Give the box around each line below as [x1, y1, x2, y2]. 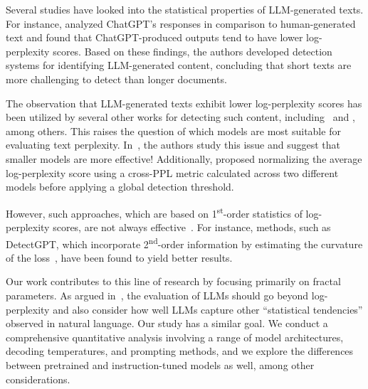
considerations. [6, 371, 70, 386]
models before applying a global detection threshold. [6, 179, 234, 194]
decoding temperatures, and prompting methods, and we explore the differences [6, 343, 354, 358]
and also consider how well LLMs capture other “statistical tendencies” [53, 302, 363, 316]
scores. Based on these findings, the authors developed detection [53, 43, 332, 58]
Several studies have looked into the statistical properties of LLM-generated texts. [6, 2, 364, 16]
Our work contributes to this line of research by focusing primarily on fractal [6, 274, 341, 289]
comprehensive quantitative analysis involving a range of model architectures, [6, 329, 344, 344]
